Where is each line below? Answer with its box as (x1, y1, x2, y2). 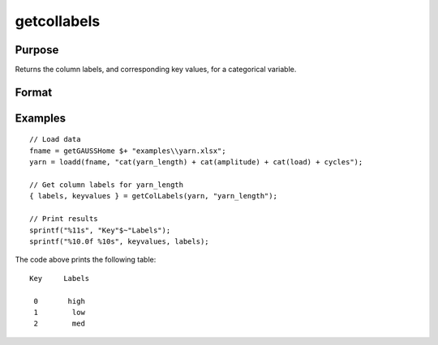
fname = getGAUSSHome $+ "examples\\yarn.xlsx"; (29, 146, 226, 155)
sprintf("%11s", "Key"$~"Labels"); (29, 225, 171, 235)
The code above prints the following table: (15, 255, 157, 265)
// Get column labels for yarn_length (29, 181, 184, 190)
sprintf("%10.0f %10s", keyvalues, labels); (29, 237, 210, 246)
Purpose (15, 43, 59, 57)
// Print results (29, 215, 98, 224)
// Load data (29, 134, 81, 144)
